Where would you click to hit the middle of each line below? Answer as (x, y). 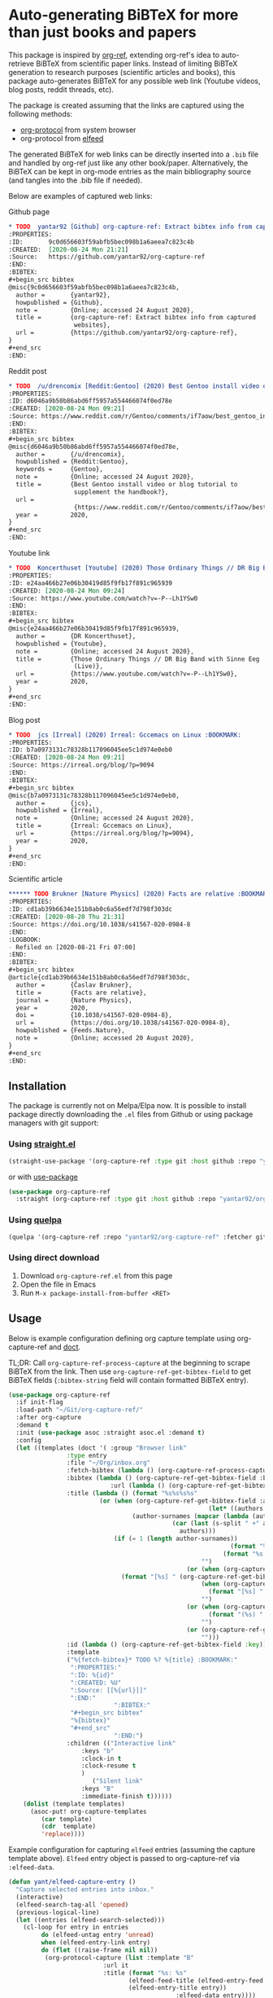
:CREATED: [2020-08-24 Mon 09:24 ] (67, 591)
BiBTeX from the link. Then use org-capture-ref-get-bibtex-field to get (130, 1371)
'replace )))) (63, 1834)
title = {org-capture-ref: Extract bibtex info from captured (136, 318)
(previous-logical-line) (58, 1912)
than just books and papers (102, 32)
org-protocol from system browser (78, 130)
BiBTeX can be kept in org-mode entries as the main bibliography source (130, 171)
